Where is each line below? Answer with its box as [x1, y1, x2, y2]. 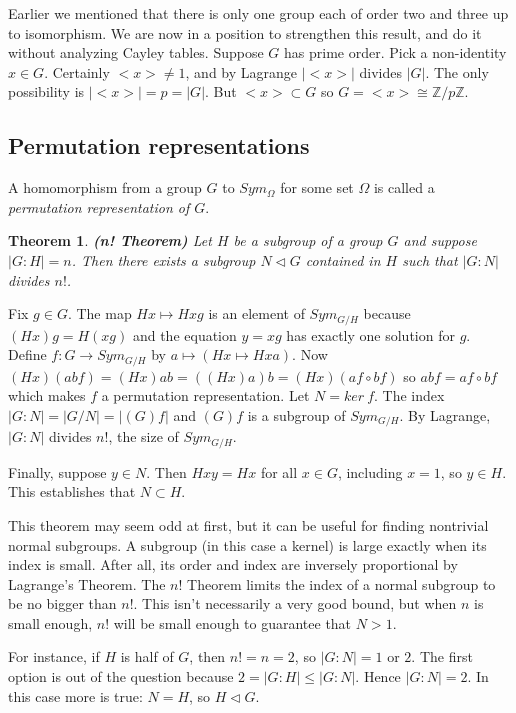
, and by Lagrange [185, 61, 298, 82]
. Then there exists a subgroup [71, 249, 256, 270]
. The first [411, 646, 473, 667]
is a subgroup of [247, 404, 346, 425]
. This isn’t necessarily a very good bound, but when [133, 593, 457, 614]
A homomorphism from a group [8, 177, 202, 198]
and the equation [132, 324, 237, 345]
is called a [373, 177, 435, 198]
